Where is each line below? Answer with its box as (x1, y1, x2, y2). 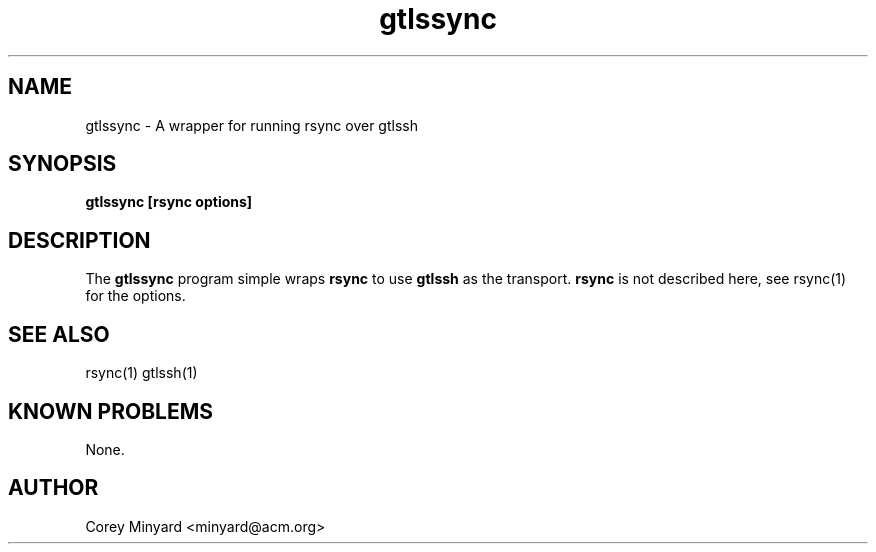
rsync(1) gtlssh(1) (85, 364, 198, 382)
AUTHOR (8, 475, 99, 501)
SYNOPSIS (8, 151, 117, 177)
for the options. (85, 287, 186, 305)
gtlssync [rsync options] (85, 193, 253, 211)
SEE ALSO (8, 321, 110, 347)
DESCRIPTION (8, 227, 151, 253)
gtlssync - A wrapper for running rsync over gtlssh (85, 116, 418, 134)
